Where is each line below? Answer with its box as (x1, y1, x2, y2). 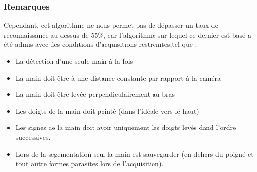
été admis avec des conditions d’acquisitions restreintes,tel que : (4, 39, 197, 49)
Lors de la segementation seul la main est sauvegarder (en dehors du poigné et (15, 148, 254, 159)
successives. (15, 131, 51, 142)
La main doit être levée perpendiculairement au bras (15, 89, 175, 99)
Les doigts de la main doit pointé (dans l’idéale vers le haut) (15, 105, 199, 116)
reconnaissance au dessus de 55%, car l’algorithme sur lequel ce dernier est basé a (4, 29, 251, 40)
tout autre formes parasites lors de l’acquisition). (15, 158, 164, 169)
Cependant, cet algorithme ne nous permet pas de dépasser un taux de (4, 20, 218, 30)
